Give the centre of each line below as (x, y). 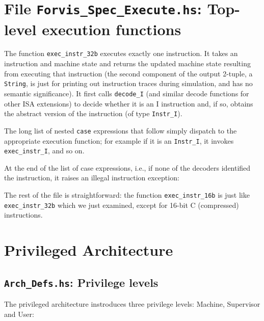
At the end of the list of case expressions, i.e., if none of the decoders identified (127, 167)
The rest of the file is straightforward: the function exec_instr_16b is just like (127, 195)
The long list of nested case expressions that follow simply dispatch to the (121, 130)
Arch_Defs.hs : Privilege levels (81, 282)
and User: (19, 314)
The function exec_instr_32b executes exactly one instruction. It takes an (121, 53)
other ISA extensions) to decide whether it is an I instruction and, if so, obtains (129, 103)
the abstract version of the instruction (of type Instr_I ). (93, 113)
